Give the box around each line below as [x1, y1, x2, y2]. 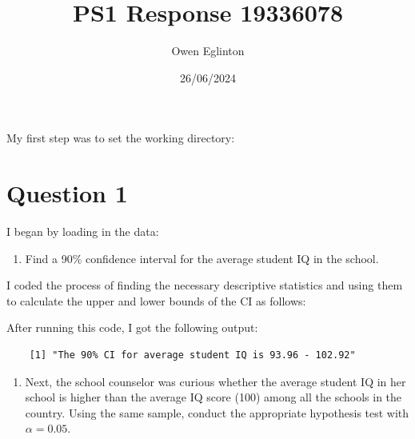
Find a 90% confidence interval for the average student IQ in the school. [25, 249, 379, 266]
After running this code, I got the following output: [6, 319, 258, 336]
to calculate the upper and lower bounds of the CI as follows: [6, 292, 306, 309]
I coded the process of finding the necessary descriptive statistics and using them [6, 277, 403, 293]
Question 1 [6, 177, 128, 210]
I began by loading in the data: [6, 223, 159, 240]
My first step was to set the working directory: [6, 130, 235, 146]
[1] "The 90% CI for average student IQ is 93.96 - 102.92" [29, 349, 356, 361]
